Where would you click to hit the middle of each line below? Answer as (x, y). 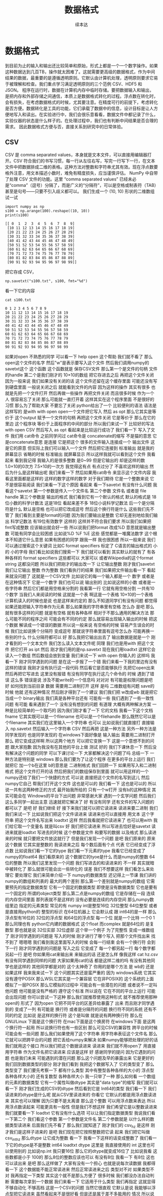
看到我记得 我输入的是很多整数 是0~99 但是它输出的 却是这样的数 (80, 460)
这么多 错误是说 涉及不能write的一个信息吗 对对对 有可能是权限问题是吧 (81, 680)
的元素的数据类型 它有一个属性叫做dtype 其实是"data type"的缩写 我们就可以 (81, 1082)
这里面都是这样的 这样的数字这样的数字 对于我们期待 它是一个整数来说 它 (81, 478)
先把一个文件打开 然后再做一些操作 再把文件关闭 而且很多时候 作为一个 (84, 393)
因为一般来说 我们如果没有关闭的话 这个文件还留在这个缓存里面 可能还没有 (79, 381)
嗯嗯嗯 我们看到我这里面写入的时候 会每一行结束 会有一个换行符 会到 (87, 942)
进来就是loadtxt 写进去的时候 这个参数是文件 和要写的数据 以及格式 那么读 (79, 832)
